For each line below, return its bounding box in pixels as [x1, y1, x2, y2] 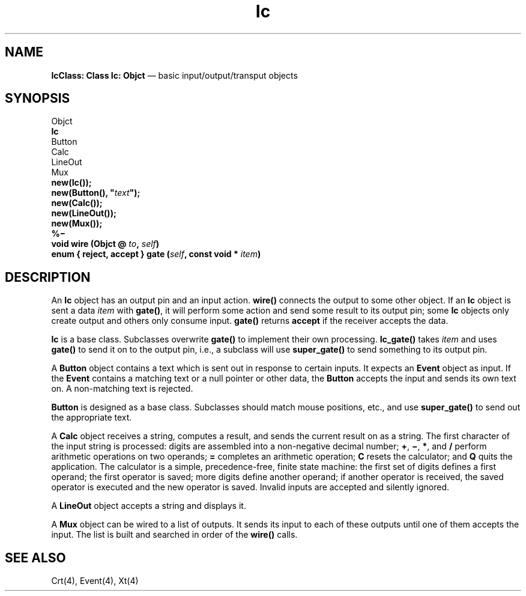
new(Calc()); [51, 198, 103, 208]
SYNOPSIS [5, 91, 70, 106]
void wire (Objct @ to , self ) [51, 239, 160, 249]
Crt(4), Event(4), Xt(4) [51, 576, 139, 586]
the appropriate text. [51, 412, 132, 423]
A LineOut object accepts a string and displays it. [51, 500, 246, 511]
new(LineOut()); [51, 208, 116, 219]
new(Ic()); [51, 177, 92, 188]
